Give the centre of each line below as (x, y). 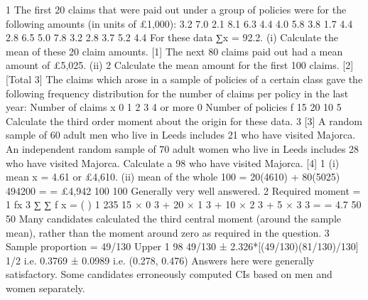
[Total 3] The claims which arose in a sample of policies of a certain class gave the (184, 79)
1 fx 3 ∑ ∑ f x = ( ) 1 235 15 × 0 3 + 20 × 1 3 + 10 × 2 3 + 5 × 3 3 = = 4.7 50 (184, 204)
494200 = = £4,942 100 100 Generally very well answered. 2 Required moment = (183, 190)
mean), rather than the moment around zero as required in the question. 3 (168, 232)
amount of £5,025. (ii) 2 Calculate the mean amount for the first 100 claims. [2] (180, 65)
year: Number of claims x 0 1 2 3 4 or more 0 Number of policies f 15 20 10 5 (174, 107)
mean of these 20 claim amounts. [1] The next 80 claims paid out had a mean (174, 51)
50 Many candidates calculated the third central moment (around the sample (173, 218)
